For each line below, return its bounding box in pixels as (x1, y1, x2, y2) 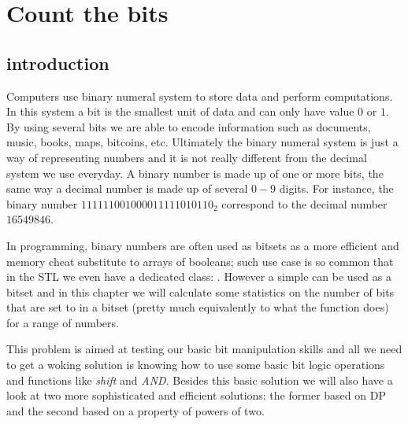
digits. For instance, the (279, 180, 394, 197)
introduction (6, 50, 109, 75)
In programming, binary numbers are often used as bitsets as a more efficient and (6, 237, 399, 253)
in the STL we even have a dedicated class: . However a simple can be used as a (6, 268, 391, 285)
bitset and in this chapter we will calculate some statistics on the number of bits (6, 283, 395, 300)
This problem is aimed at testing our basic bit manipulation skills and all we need (6, 341, 402, 357)
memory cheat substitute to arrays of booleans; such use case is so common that (6, 253, 394, 269)
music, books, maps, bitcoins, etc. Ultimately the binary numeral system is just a (6, 134, 399, 150)
